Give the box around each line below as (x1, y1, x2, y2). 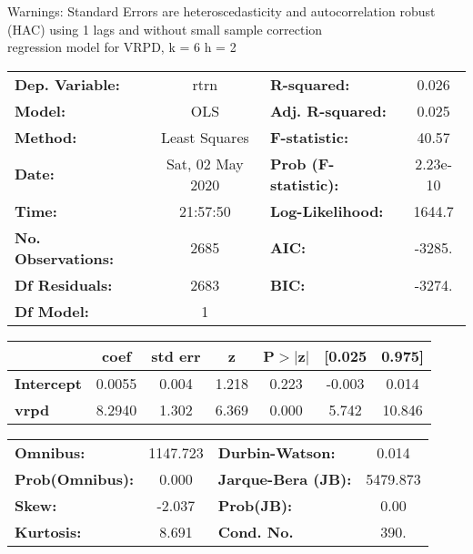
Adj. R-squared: (269, 99, 387, 121)
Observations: (15, 247, 115, 269)
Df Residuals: (15, 273, 113, 295)
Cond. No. (217, 520, 294, 542)
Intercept (15, 372, 82, 394)
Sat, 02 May (166, 152, 244, 174)
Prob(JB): (217, 494, 293, 516)
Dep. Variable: (15, 73, 120, 95)
